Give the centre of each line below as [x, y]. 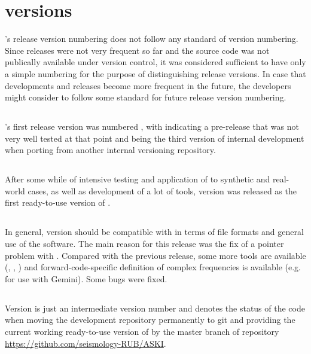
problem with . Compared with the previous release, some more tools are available [155, 255]
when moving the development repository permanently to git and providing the [150, 320]
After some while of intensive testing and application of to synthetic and [138, 179]
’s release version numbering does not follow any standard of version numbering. [152, 39]
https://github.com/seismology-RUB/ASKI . [86, 343]
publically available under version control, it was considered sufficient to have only [155, 62]
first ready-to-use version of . [58, 202]
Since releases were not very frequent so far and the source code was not [137, 50]
